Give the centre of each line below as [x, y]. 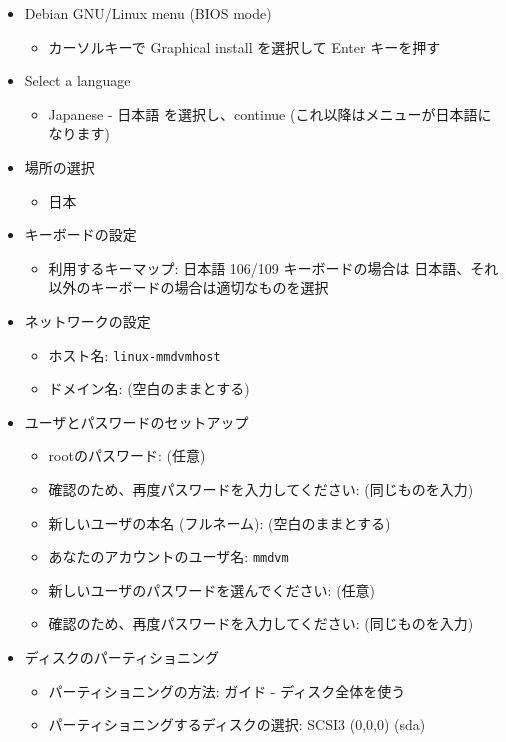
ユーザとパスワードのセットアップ [136, 421]
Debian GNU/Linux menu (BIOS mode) [148, 13]
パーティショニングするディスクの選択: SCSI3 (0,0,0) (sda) [237, 724]
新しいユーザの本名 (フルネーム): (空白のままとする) [219, 522]
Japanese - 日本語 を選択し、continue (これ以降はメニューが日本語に [270, 113]
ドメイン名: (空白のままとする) [149, 388]
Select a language [77, 80]
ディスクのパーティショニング [121, 657]
